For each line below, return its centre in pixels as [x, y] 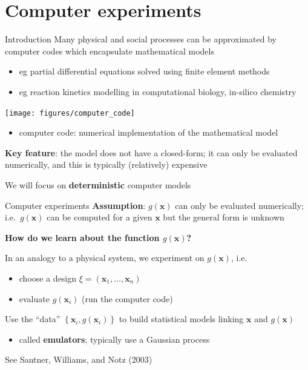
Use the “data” [33, 319]
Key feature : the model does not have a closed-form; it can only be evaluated [151, 152]
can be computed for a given [100, 217]
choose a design [48, 278]
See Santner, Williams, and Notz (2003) [79, 359]
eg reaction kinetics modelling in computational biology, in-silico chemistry [158, 91]
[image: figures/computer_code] [70, 113]
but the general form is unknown [224, 217]
